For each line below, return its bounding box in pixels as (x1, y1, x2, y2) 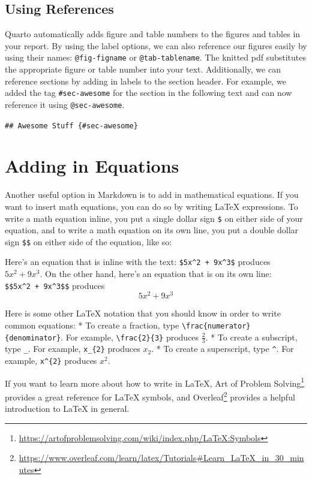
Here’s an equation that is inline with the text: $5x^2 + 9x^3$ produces (5, 255, 271, 268)
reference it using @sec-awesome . (5, 98, 125, 110)
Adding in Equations (5, 153, 179, 178)
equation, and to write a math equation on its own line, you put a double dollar (5, 224, 299, 236)
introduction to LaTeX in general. (5, 402, 130, 415)
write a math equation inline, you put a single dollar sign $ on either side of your (5, 212, 303, 224)
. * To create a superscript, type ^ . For (151, 342, 294, 355)
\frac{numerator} (181, 322, 251, 330)
